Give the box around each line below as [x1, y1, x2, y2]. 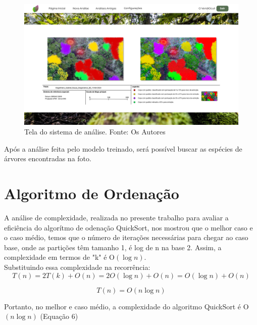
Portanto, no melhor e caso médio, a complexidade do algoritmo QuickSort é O [4, 301, 249, 311]
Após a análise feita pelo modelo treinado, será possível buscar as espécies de [4, 143, 242, 154]
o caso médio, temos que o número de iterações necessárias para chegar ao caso [4, 232, 248, 243]
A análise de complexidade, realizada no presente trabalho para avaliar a [4, 212, 229, 222]
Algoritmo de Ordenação [4, 183, 179, 204]
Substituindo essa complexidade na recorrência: [4, 261, 150, 272]
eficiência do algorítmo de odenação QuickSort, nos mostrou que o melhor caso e [4, 222, 253, 233]
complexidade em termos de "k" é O [4, 252, 115, 262]
